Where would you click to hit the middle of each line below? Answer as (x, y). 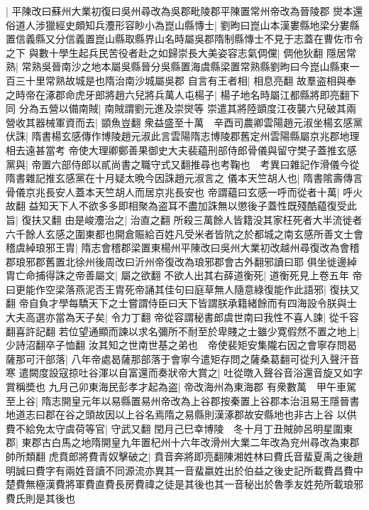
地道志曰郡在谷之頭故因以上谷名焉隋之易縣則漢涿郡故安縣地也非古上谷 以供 (181, 414)
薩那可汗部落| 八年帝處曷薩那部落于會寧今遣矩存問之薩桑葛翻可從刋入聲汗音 (183, 358)
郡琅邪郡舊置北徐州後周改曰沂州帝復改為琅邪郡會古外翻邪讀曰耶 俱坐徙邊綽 (181, 261)
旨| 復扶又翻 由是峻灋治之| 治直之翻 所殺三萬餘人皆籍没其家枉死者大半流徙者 (184, 219)
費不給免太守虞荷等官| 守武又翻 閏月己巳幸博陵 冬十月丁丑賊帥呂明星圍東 (180, 428)
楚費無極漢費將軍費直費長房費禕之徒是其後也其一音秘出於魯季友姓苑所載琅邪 (184, 484)
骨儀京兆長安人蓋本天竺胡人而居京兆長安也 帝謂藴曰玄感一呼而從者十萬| (173, 191)
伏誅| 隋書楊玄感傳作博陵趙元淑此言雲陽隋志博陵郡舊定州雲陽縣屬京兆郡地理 (183, 136)
